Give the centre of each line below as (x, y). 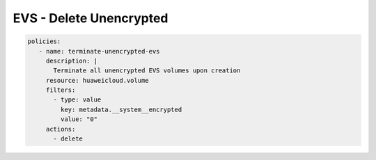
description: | (71, 61)
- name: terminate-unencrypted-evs (99, 51)
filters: (61, 90)
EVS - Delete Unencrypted (91, 18)
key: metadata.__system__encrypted (121, 109)
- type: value (77, 100)
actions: (61, 129)
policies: (44, 41)
